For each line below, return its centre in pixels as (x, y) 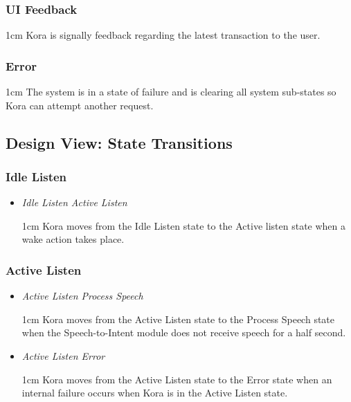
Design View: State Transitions (119, 142)
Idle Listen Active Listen (74, 202)
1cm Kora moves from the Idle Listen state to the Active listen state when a (184, 225)
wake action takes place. (73, 239)
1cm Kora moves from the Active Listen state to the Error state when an (177, 379)
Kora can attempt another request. (80, 105)
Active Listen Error (63, 356)
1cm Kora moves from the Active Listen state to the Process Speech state (178, 319)
